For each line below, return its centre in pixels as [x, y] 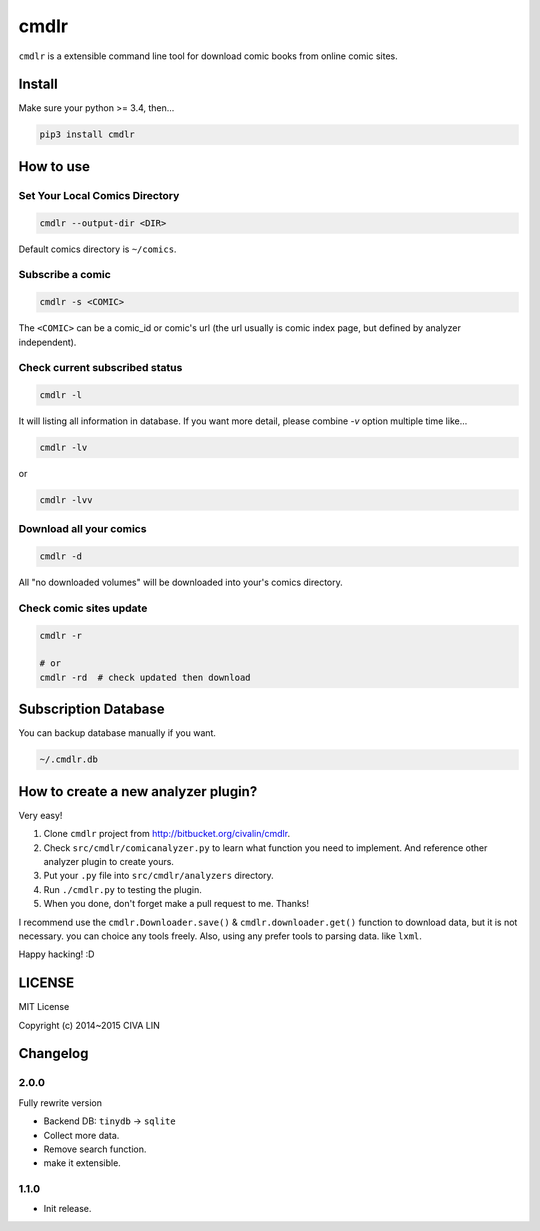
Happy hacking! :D [56, 954]
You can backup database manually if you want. [117, 733]
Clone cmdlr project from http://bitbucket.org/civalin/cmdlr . [166, 834]
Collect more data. [81, 1135]
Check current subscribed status [100, 368]
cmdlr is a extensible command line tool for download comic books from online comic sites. [208, 56]
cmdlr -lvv [66, 499]
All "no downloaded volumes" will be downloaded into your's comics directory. [181, 582]
